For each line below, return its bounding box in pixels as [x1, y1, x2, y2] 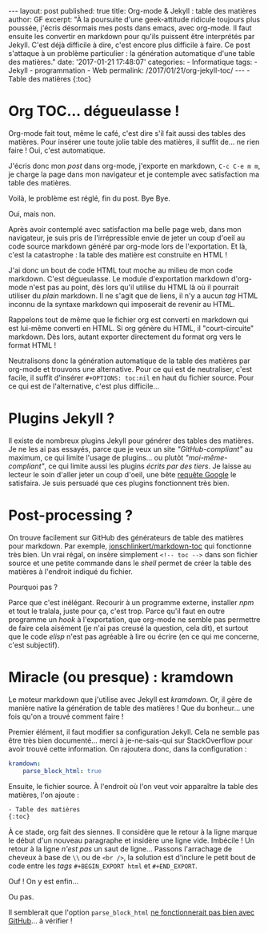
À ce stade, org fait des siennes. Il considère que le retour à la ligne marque [8, 827, 258, 837]
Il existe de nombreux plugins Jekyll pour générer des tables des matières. [8, 436, 254, 445]
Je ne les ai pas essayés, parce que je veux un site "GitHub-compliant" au [8, 444, 254, 453]
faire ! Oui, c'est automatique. [8, 146, 106, 155]
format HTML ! [8, 340, 57, 349]
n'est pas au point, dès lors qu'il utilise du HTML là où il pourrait [29, 282, 239, 292]
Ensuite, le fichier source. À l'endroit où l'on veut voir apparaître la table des [8, 781, 258, 791]
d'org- [230, 273, 252, 283]
